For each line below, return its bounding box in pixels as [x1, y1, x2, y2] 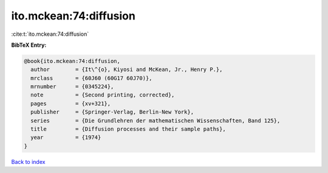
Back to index [11, 158, 46, 165]
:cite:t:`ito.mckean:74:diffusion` [11, 30, 89, 38]
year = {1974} [30, 134, 101, 141]
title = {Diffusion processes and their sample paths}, [30, 126, 226, 133]
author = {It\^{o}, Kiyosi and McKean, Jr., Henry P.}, [30, 66, 223, 73]
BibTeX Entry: [11, 41, 47, 49]
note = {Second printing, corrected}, [30, 92, 175, 98]
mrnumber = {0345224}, [30, 83, 114, 90]
